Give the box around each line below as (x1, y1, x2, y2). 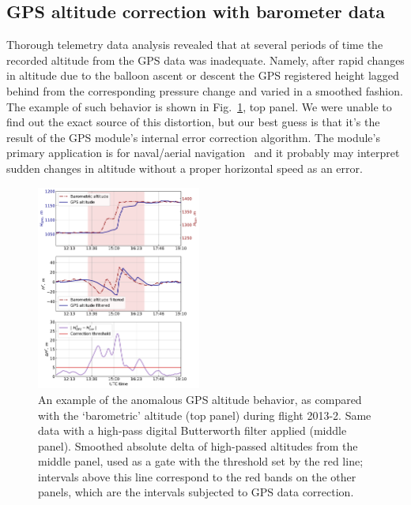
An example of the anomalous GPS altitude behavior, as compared (38, 391, 362, 407)
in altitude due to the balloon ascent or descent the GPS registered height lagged (6, 67, 399, 84)
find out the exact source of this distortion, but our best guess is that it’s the (6, 114, 380, 130)
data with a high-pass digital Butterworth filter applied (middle (38, 422, 347, 439)
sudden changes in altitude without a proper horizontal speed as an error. (6, 159, 363, 176)
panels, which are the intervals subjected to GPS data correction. (38, 484, 354, 500)
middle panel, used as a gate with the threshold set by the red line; (38, 453, 364, 469)
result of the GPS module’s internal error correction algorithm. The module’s (6, 129, 380, 145)
